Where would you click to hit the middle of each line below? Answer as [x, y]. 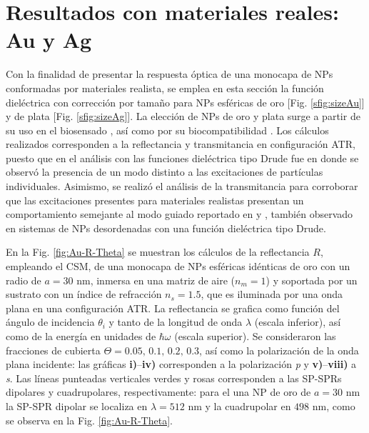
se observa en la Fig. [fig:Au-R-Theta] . [89, 420]
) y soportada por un [312, 280]
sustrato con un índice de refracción [84, 294]
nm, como [334, 405]
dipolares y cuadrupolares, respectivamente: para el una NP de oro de [158, 392]
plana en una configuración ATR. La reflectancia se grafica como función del [173, 308]
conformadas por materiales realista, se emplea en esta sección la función [165, 88]
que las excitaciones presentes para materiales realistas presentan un [155, 200]
